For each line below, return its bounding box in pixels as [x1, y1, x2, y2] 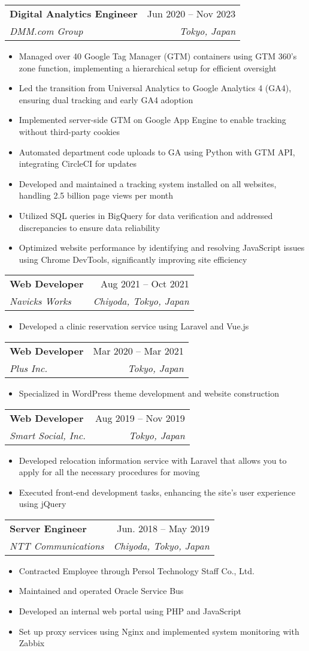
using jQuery [19, 497, 66, 510]
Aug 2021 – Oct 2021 [101, 277, 189, 291]
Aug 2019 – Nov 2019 [95, 410, 185, 425]
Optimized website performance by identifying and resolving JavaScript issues [19, 241, 305, 254]
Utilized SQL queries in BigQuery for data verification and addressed [19, 209, 273, 221]
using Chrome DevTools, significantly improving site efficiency [19, 253, 247, 265]
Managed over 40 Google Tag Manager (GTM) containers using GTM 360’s [19, 50, 297, 62]
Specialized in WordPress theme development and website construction [19, 386, 280, 399]
